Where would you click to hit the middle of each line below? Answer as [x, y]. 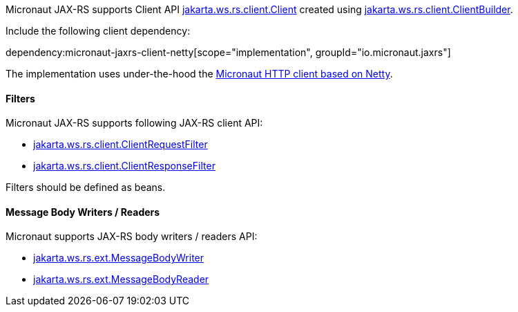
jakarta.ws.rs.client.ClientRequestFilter [121, 145]
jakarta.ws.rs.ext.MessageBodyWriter [119, 258]
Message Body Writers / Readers [83, 212]
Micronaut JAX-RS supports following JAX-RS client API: [134, 123]
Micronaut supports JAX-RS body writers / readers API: [132, 237]
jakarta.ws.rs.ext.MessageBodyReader [121, 279]
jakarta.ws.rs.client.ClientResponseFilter [124, 166]
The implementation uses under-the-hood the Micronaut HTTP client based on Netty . [199, 74]
